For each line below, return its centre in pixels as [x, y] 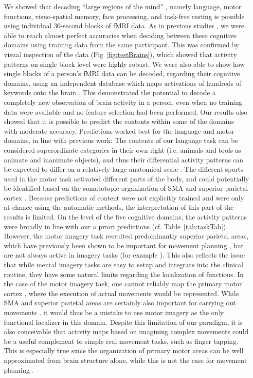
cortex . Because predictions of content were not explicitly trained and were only [124, 197]
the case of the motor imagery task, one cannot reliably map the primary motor [123, 284]
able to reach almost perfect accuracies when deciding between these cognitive [120, 35]
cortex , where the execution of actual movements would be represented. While [121, 293]
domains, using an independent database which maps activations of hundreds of [123, 83]
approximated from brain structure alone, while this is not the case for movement [126, 360]
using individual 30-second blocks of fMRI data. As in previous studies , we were [124, 26]
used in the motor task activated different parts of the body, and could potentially [126, 178]
